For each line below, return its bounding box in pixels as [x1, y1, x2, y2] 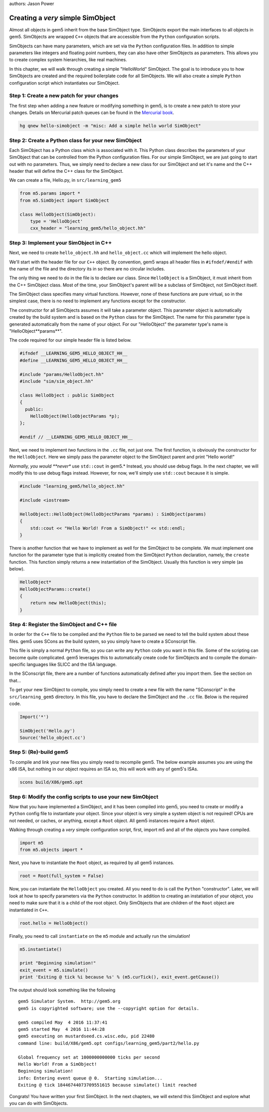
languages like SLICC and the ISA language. [26, 661, 117, 667]
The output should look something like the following [9, 987, 116, 993]
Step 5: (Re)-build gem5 [9, 748, 69, 755]
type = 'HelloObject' [30, 219, 83, 224]
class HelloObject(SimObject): [19, 212, 97, 217]
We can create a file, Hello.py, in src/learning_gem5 [9, 177, 122, 183]
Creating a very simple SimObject [9, 13, 116, 22]
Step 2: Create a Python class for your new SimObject [9, 137, 142, 144]
